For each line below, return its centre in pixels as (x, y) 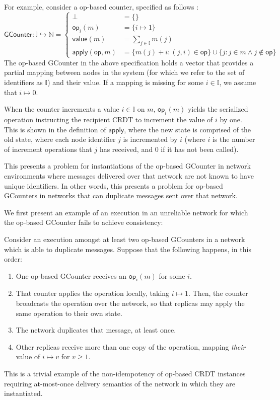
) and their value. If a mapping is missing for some (126, 82)
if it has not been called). (200, 149)
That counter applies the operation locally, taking (93, 293)
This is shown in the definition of (55, 129)
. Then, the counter (218, 293)
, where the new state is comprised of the (188, 129)
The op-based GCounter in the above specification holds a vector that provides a (129, 62)
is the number (234, 139)
